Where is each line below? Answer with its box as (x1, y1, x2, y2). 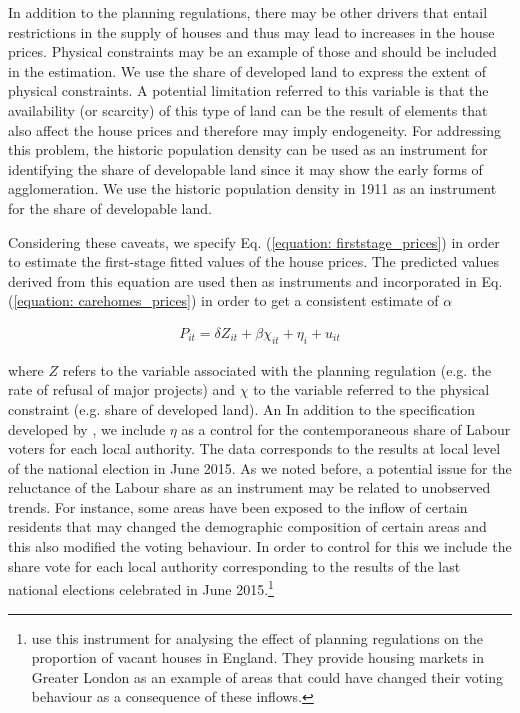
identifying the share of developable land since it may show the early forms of (8, 158, 483, 179)
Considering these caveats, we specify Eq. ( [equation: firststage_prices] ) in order (8, 231, 500, 252)
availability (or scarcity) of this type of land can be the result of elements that (8, 99, 488, 120)
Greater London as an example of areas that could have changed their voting (31, 666, 503, 687)
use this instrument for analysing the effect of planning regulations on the (31, 627, 484, 648)
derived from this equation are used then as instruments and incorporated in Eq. (8, 270, 503, 291)
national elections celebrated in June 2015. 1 (8, 576, 274, 599)
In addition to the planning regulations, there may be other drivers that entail (8, 2, 488, 22)
